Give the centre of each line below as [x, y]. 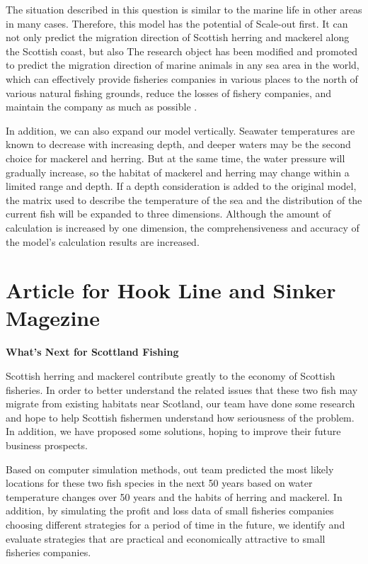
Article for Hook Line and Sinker [171, 290]
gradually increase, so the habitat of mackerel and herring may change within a [178, 172]
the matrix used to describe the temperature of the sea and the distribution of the [184, 199]
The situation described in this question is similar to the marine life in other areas [184, 9]
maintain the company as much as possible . [102, 107]
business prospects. [47, 445]
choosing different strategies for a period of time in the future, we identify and [176, 524]
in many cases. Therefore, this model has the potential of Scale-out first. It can [177, 23]
